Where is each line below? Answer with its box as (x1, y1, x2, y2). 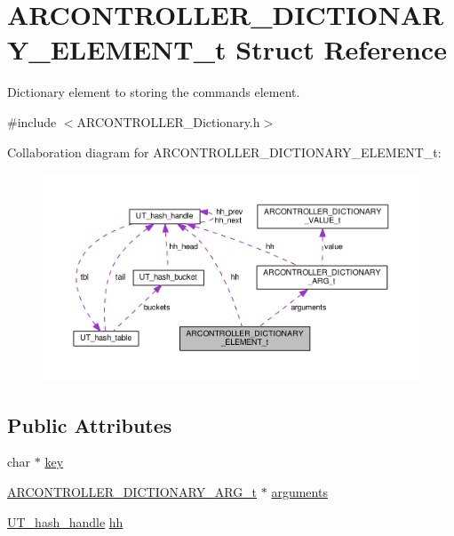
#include (7, 112, 57, 131)
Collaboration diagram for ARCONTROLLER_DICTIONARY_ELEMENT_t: (7, 142, 442, 161)
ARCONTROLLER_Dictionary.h (76, 112, 260, 131)
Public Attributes (7, 411, 172, 438)
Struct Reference (235, 31, 447, 68)
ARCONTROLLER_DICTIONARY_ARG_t (7, 483, 258, 500)
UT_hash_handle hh (7, 512, 123, 531)
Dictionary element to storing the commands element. (7, 83, 300, 101)
